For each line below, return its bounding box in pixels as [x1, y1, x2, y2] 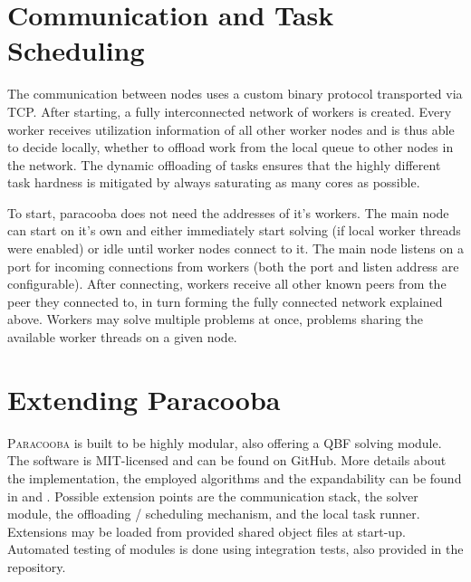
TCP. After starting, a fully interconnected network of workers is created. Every [7, 101, 452, 120]
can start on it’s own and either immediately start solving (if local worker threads [7, 221, 461, 240]
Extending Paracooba [7, 380, 281, 417]
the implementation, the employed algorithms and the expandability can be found [7, 468, 462, 487]
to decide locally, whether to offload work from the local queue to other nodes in [7, 138, 454, 157]
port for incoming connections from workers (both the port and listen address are [7, 256, 459, 275]
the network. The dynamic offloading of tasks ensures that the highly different [7, 155, 441, 174]
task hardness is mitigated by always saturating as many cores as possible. [7, 173, 420, 192]
